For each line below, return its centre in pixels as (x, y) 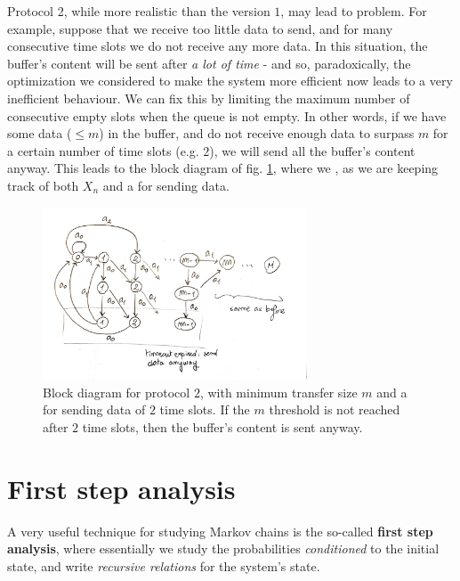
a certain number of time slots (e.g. (103, 150)
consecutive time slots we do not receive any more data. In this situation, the (218, 46)
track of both (43, 185)
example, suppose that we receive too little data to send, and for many (200, 28)
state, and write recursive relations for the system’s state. (164, 565)
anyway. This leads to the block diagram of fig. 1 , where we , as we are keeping (223, 168)
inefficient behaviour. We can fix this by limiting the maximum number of (209, 98)
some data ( (40, 133)
